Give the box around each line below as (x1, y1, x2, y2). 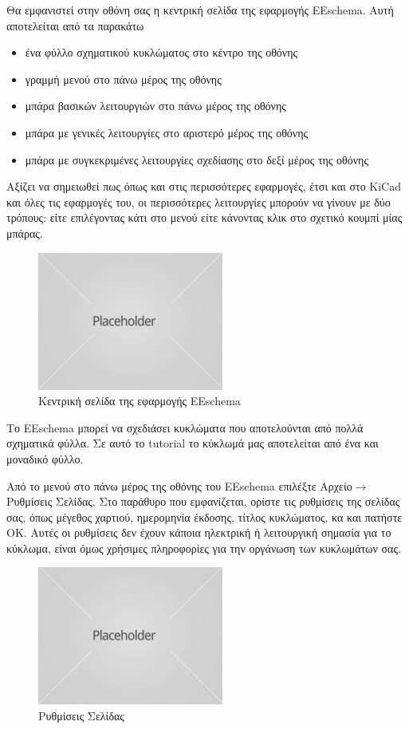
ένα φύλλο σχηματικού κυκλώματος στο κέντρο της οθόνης (25, 44, 298, 61)
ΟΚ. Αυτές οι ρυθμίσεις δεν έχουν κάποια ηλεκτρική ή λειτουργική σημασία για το (6, 524, 391, 541)
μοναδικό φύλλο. (6, 450, 84, 467)
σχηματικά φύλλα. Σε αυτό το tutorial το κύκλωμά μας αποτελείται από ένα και (6, 435, 379, 451)
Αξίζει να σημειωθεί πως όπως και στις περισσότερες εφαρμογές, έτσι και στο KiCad (6, 178, 402, 195)
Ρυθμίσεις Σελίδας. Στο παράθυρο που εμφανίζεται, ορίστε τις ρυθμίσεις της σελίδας (6, 493, 400, 510)
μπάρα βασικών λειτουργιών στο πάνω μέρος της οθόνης (25, 97, 286, 114)
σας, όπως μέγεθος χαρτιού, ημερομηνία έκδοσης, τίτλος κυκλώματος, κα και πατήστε (6, 508, 403, 525)
